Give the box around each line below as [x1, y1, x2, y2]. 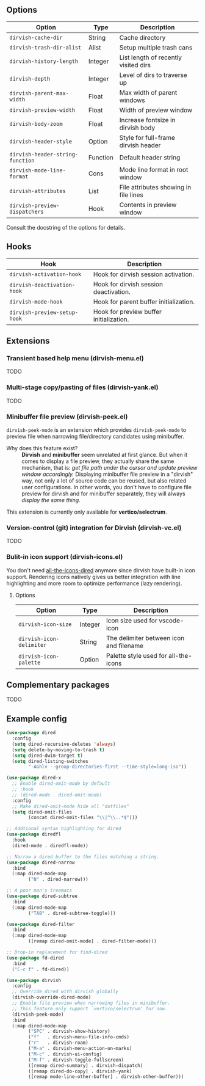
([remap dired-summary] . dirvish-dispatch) [28, 1062, 143, 1068]
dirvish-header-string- [9, 151, 79, 158]
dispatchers [9, 208, 45, 215]
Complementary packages [6, 679, 110, 690]
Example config [6, 713, 67, 724]
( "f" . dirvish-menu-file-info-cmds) [28, 1034, 130, 1040]
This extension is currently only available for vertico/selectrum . [6, 508, 167, 516]
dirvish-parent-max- [9, 90, 69, 97]
